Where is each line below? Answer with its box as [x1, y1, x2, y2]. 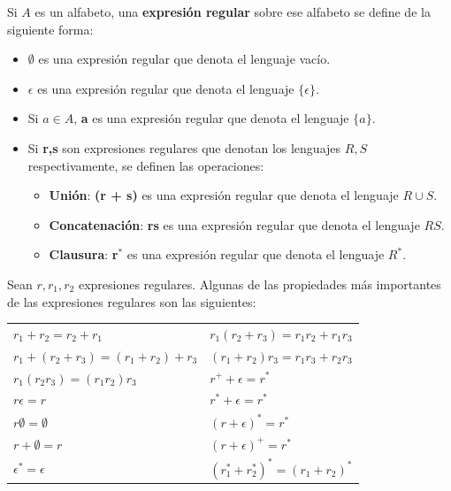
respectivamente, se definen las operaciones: [27, 156, 264, 174]
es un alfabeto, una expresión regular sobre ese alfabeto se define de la [34, 3, 431, 20]
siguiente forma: [7, 19, 94, 38]
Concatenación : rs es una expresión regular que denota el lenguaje [49, 215, 420, 234]
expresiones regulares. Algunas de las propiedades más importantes [78, 274, 441, 293]
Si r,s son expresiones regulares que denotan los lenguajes [27, 138, 341, 157]
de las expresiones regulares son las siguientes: [7, 292, 256, 311]
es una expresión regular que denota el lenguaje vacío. [38, 50, 331, 68]
